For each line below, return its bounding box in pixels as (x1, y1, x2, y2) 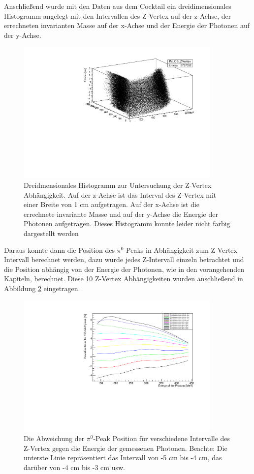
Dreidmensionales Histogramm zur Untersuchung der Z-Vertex (24, 180, 212, 190)
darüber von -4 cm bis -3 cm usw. (24, 462, 125, 473)
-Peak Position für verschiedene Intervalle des (93, 433, 230, 444)
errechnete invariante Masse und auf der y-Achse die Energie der (24, 208, 218, 219)
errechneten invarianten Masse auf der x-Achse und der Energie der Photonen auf (4, 20, 250, 30)
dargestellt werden (24, 228, 79, 238)
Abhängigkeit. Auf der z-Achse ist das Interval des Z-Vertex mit (24, 189, 217, 200)
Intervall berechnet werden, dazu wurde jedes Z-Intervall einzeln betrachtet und (4, 254, 244, 265)
